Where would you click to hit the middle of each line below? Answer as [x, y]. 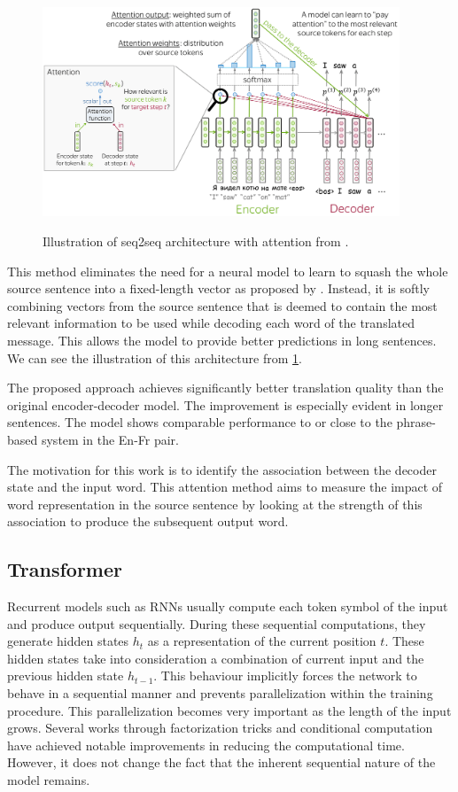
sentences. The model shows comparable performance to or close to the [200, 422]
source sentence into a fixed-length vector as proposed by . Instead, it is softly [219, 288]
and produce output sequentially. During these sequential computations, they [217, 623]
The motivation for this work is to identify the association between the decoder [222, 469]
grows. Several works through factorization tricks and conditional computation [220, 728]
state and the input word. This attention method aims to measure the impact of [225, 487]
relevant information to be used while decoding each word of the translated [211, 323]
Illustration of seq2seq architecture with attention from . [196, 241]
